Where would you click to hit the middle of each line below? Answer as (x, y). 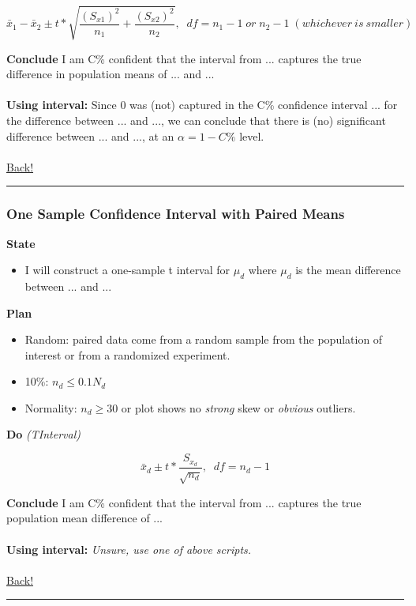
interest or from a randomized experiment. (127, 354)
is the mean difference (348, 270)
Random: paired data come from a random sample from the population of (204, 339)
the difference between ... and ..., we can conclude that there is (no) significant (196, 120)
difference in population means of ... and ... (111, 74)
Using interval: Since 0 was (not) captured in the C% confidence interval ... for (202, 105)
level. (252, 136)
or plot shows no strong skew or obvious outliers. (238, 407)
